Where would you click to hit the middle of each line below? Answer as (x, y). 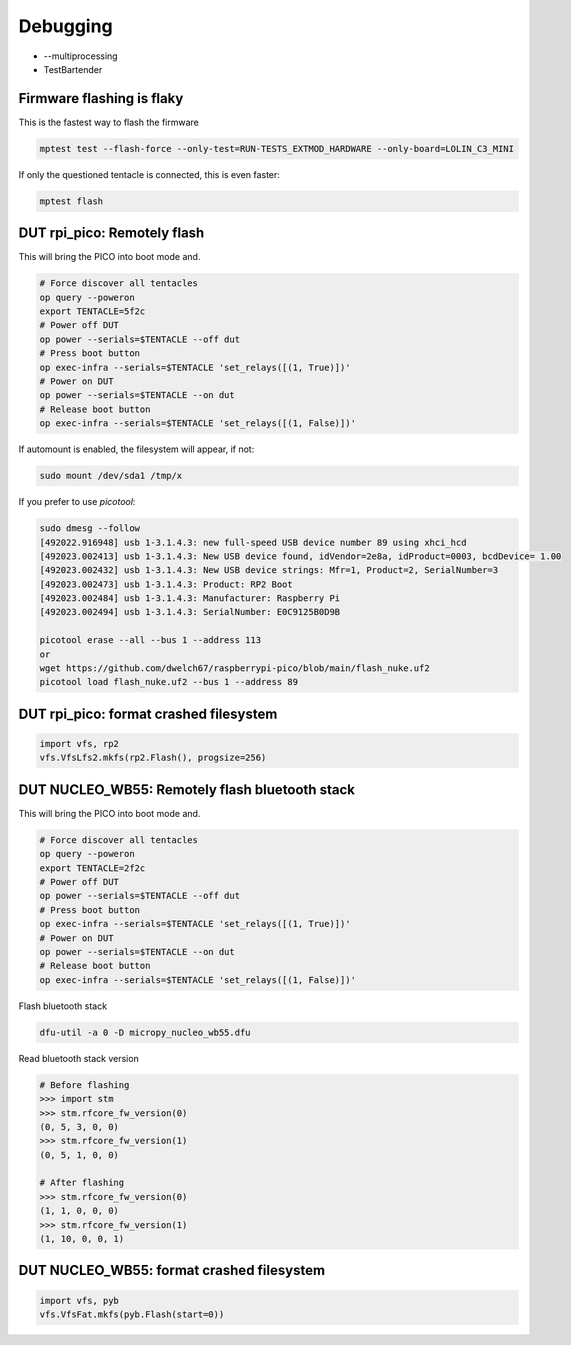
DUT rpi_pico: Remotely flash (111, 233)
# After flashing (82, 1183)
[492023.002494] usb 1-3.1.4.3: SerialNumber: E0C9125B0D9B (190, 612)
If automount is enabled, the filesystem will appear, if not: (136, 449)
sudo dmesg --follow (89, 528)
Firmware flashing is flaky (101, 98)
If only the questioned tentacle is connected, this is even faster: (149, 174)
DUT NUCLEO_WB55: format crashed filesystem (171, 1270)
